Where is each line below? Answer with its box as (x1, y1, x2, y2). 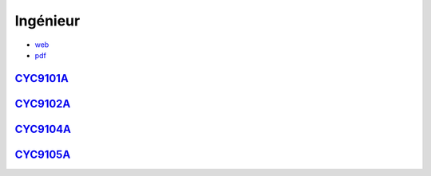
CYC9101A (14, 72, 69, 85)
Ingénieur (14, 12, 81, 29)
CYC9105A (14, 147, 71, 161)
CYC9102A (14, 96, 71, 111)
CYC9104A (14, 122, 72, 135)
